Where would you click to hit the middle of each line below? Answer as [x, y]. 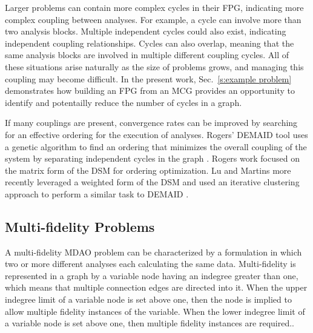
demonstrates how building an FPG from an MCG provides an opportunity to [150, 91]
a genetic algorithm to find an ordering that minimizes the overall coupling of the [156, 146]
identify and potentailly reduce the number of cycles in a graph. [124, 102]
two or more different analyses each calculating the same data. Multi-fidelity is [150, 264]
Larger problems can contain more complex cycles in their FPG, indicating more [154, 7]
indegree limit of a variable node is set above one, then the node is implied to [148, 299]
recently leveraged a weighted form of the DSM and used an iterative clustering [152, 182]
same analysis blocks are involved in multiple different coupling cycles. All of [147, 55]
